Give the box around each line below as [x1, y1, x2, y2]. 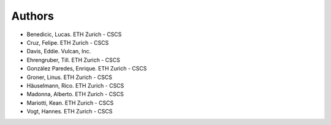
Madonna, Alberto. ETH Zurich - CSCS [26, 91, 124, 98]
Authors [11, 9, 55, 23]
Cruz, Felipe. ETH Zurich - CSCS [26, 39, 109, 46]
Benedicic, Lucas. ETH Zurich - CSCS [26, 31, 122, 38]
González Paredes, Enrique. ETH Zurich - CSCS [26, 65, 147, 72]
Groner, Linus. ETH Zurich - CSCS [26, 74, 113, 81]
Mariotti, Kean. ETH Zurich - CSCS [26, 99, 114, 107]
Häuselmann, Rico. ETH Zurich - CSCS [26, 81, 124, 89]
